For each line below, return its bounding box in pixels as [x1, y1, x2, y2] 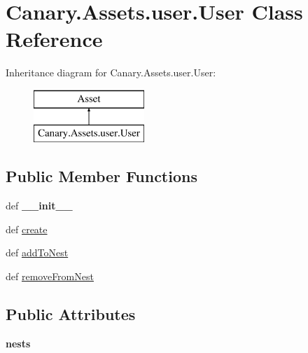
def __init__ [6, 198, 73, 213]
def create [6, 221, 48, 236]
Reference [6, 25, 103, 53]
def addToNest [6, 245, 69, 260]
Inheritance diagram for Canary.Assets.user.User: [6, 65, 216, 80]
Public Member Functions [6, 165, 197, 187]
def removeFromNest [6, 269, 94, 284]
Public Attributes [6, 303, 136, 325]
